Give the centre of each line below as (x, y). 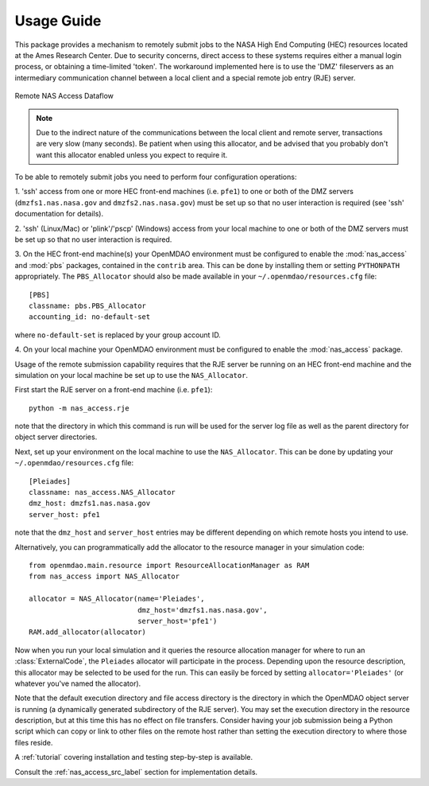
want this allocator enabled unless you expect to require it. (132, 154)
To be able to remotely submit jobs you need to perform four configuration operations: (156, 177)
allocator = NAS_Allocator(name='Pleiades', (117, 599)
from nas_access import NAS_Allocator (104, 576)
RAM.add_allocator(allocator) (88, 632)
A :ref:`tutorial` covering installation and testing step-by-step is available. (134, 757)
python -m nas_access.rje (79, 408)
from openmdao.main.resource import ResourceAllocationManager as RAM (169, 565)
